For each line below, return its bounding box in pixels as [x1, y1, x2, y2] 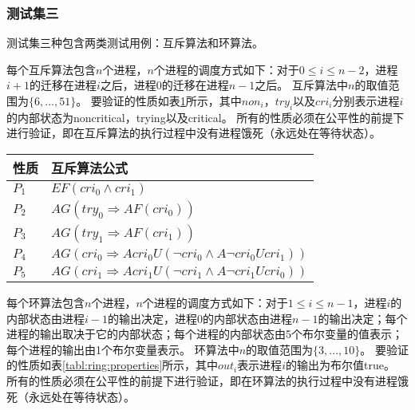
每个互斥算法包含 [6, 61, 96, 77]
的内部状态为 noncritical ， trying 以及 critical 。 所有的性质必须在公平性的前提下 [6, 108, 405, 125]
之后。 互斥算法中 [255, 77, 349, 93]
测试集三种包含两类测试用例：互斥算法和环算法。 [6, 34, 263, 51]
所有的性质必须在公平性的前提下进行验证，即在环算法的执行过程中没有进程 [6, 372, 397, 388]
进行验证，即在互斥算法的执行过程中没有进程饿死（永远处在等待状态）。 [6, 124, 381, 141]
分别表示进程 [332, 93, 400, 108]
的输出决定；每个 [318, 309, 408, 326]
